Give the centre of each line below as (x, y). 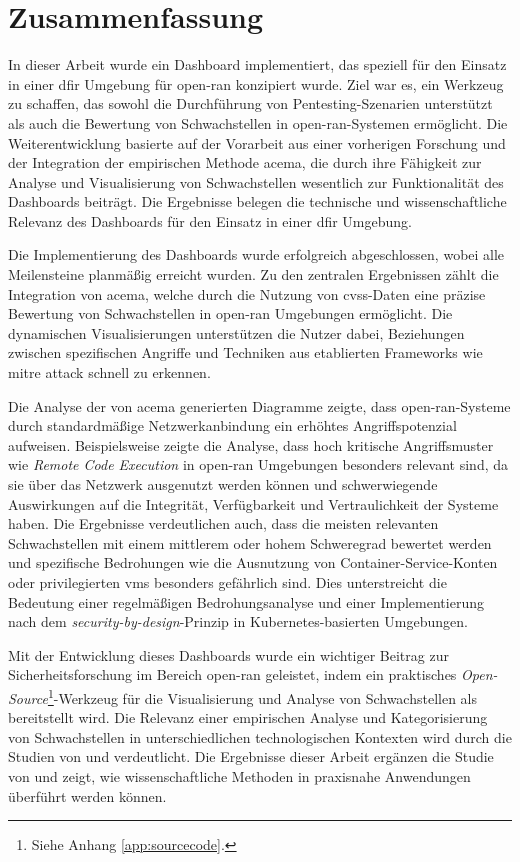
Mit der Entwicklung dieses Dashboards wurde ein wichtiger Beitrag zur (228, 654)
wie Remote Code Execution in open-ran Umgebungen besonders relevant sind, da (258, 464)
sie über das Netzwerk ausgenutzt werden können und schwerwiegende (223, 484)
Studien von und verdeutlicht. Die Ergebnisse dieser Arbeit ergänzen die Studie (251, 756)
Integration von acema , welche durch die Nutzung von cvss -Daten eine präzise (247, 293)
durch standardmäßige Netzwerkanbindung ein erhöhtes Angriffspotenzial (232, 425)
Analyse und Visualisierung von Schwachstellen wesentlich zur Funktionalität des (256, 181)
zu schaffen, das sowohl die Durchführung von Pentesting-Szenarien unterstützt (250, 103)
